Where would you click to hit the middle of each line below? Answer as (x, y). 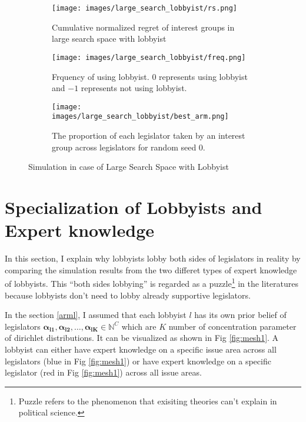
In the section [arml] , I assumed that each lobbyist (96, 315)
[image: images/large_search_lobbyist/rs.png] (144, 8)
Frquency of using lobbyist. (101, 76)
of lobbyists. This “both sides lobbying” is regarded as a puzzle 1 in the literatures (152, 282)
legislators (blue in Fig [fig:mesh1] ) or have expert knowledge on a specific (138, 361)
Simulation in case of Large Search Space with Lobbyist (129, 167)
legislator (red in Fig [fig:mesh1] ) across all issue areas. (103, 372)
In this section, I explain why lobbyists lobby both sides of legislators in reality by (153, 258)
